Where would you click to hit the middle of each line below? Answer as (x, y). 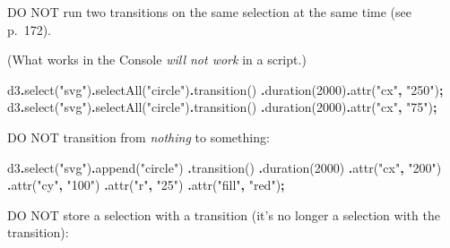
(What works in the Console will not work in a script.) (157, 60)
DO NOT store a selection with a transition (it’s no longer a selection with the (224, 214)
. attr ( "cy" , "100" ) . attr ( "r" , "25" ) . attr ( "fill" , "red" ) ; (146, 185)
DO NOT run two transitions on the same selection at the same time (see (209, 12)
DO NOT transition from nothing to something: (138, 137)
